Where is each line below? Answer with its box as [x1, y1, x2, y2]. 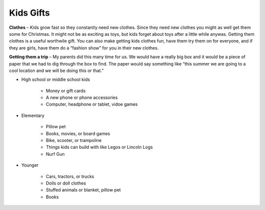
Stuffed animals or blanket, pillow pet [46, 187, 121, 193]
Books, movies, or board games [46, 130, 110, 137]
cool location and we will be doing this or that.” [9, 68, 104, 73]
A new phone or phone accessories [46, 94, 118, 100]
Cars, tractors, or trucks [46, 173, 94, 179]
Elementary [21, 113, 45, 118]
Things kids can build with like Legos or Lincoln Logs [46, 144, 153, 150]
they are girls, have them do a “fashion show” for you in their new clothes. [9, 45, 159, 51]
